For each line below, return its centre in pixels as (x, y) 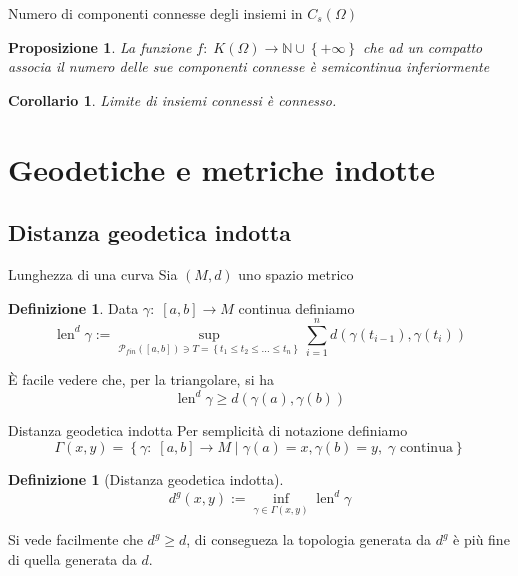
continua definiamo (296, 307)
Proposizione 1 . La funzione (100, 46)
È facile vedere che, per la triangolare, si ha (141, 379)
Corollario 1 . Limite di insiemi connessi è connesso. (172, 99)
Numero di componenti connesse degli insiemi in (155, 13)
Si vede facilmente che (75, 539)
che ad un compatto (423, 46)
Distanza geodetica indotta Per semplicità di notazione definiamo (208, 430)
